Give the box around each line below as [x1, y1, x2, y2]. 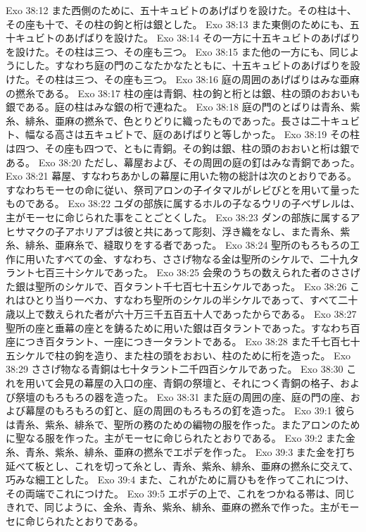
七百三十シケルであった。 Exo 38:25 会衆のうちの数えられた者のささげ [34, 265, 360, 280]
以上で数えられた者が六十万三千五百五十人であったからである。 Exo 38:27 [15, 307, 357, 321]
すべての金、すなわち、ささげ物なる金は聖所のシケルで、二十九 [54, 251, 349, 266]
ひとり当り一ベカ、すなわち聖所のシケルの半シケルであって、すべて [25, 292, 339, 307]
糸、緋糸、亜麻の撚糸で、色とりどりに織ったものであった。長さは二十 [6, 113, 331, 128]
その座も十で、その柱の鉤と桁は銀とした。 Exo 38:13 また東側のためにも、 [6, 16, 350, 31]
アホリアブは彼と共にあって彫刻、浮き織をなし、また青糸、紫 [64, 223, 351, 238]
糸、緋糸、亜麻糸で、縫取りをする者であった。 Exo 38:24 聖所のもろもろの [6, 237, 351, 252]
